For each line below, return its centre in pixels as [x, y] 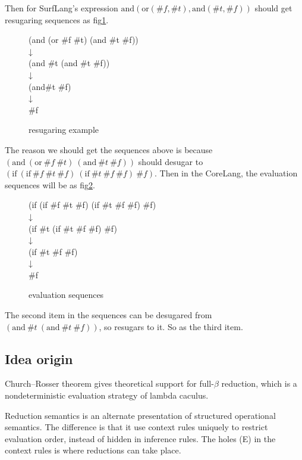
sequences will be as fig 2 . [50, 184]
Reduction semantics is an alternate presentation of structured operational [140, 415]
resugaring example [64, 130]
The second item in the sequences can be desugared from [108, 315]
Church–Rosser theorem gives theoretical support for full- [109, 383]
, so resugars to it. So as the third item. [171, 326]
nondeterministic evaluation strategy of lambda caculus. [107, 395]
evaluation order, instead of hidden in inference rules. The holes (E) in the [140, 438]
